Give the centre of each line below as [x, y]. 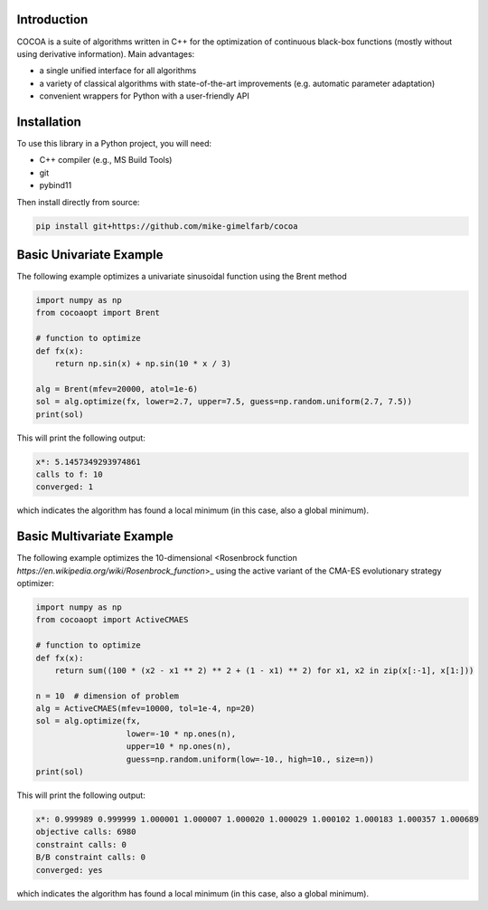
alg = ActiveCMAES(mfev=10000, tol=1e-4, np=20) [145, 709]
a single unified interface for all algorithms [118, 71]
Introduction [52, 19]
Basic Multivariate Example [95, 537]
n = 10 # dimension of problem [108, 696]
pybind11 [56, 185]
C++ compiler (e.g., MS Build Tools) [106, 160]
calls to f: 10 [69, 474]
